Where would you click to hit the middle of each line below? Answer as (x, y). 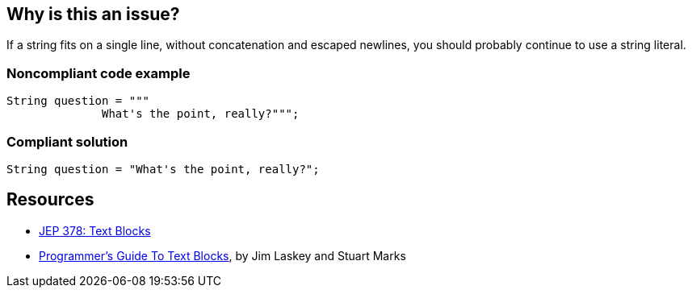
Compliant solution (67, 141)
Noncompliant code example (99, 73)
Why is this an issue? (93, 14)
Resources (50, 200)
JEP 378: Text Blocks (95, 230)
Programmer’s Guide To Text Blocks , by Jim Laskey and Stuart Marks (222, 255)
